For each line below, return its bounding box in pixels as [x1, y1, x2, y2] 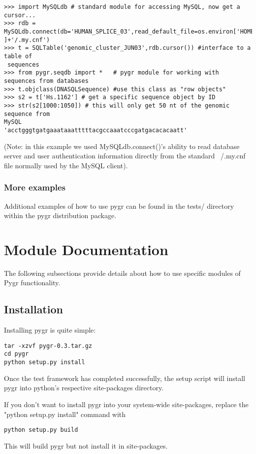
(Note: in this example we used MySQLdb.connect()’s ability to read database [4, 141, 240, 151]
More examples [4, 181, 66, 193]
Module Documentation [4, 239, 168, 259]
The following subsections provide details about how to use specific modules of [4, 267, 241, 278]
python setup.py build [4, 426, 78, 434]
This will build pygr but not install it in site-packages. [4, 440, 168, 451]
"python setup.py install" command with [4, 409, 126, 419]
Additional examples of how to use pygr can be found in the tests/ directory [4, 200, 234, 211]
